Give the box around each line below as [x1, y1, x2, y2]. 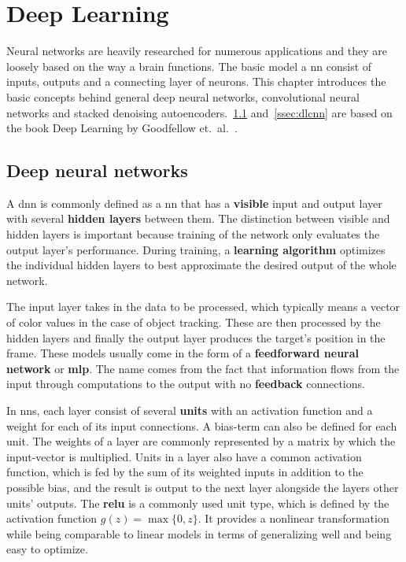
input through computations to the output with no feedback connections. [6, 375, 365, 392]
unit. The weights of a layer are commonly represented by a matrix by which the [6, 433, 396, 449]
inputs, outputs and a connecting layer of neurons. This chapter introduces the [6, 73, 386, 90]
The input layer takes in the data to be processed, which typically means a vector [6, 298, 400, 315]
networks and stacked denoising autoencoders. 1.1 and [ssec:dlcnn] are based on [6, 104, 393, 120]
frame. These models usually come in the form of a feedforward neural [6, 345, 360, 361]
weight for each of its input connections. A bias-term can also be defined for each [6, 417, 397, 434]
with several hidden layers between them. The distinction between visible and [6, 210, 390, 227]
